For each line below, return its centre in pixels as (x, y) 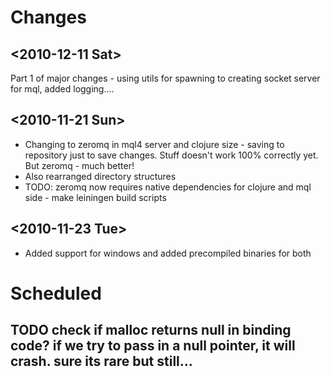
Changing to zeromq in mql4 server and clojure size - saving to (154, 144)
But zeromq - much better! (79, 165)
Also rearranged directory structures (100, 176)
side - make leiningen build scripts (95, 197)
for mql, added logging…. (62, 89)
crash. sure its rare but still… (101, 361)
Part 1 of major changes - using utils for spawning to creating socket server (165, 78)
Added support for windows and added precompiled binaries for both (168, 253)
